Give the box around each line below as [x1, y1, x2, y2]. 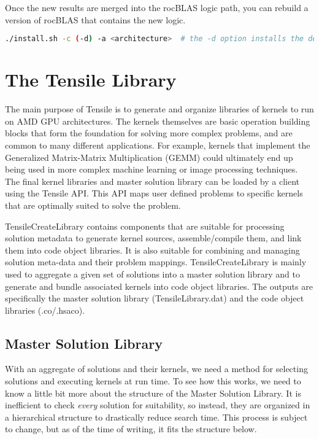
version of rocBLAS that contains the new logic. [5, 13, 186, 26]
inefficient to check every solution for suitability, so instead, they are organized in [5, 398, 310, 411]
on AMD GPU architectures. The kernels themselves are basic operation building [5, 114, 310, 127]
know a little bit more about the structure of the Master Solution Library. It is [5, 386, 301, 399]
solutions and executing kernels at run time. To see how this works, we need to [5, 375, 301, 387]
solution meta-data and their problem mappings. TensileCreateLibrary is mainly [5, 255, 307, 268]
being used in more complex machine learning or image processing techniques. [5, 163, 298, 176]
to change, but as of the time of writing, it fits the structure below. [5, 422, 257, 435]
